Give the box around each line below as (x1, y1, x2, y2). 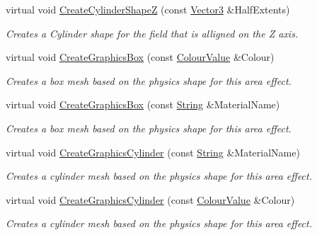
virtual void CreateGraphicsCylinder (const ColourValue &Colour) (6, 192, 295, 207)
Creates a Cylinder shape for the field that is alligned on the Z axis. (6, 25, 299, 40)
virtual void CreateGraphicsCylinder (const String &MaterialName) (6, 144, 300, 159)
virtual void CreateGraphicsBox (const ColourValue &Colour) (6, 50, 275, 64)
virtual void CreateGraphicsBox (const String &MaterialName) (6, 97, 280, 112)
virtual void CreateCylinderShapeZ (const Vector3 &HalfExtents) (6, 2, 290, 16)
